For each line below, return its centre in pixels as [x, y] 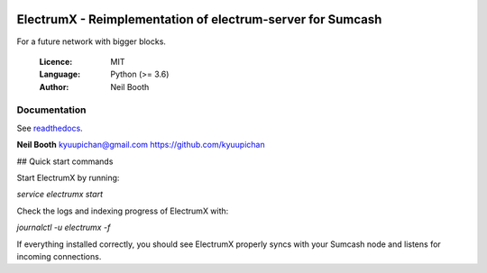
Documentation [51, 110]
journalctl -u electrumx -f [64, 227]
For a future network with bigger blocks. [92, 41]
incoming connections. [59, 256]
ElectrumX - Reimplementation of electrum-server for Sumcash [199, 19]
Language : [60, 74]
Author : [54, 86]
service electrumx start [60, 195]
